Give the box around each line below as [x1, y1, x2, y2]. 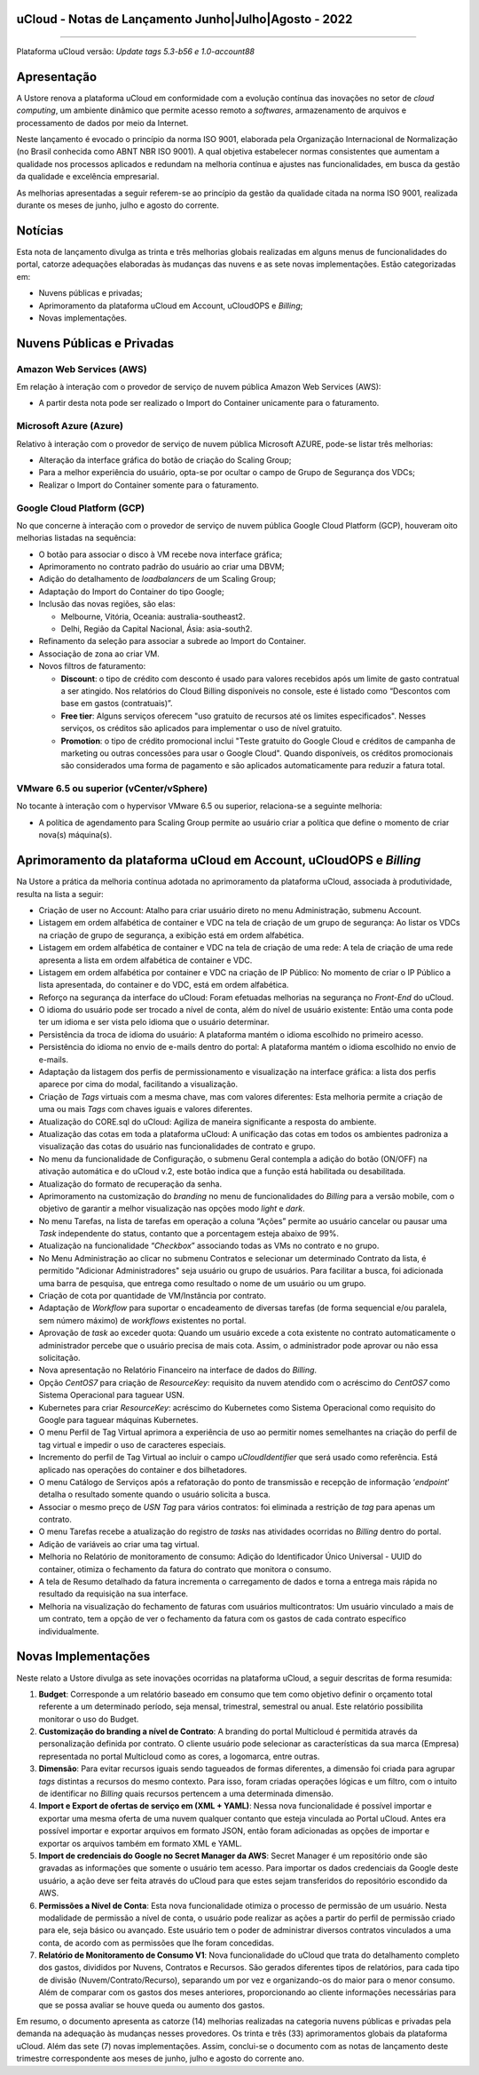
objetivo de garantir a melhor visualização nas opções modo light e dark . [38, 1204, 305, 1214]
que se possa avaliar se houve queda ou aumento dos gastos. [38, 1999, 265, 2010]
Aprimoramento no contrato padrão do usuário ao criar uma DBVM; [38, 561, 285, 572]
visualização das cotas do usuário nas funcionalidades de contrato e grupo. [38, 1141, 316, 1152]
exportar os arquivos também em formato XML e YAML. [38, 1838, 243, 1848]
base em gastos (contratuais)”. [60, 698, 173, 709]
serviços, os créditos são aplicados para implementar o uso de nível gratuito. [60, 723, 342, 734]
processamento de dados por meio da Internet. [16, 117, 189, 128]
